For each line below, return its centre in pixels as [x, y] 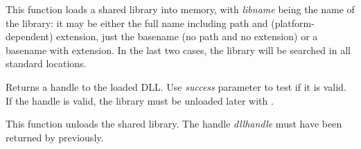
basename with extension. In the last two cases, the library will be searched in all [178, 50]
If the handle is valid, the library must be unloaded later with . [140, 100]
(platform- [293, 23]
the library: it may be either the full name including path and [137, 23]
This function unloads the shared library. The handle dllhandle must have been [174, 124]
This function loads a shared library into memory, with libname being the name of [180, 9]
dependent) [29, 36]
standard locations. [46, 63]
